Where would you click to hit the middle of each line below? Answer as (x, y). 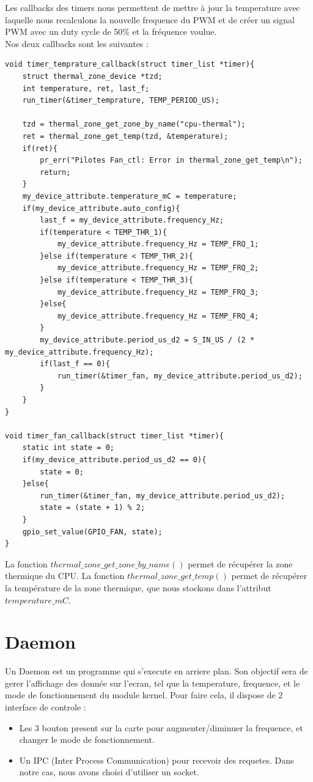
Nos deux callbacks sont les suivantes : (77, 43)
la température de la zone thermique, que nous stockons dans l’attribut (138, 587)
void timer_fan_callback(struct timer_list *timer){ (114, 436)
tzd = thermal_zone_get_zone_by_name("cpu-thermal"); (134, 124)
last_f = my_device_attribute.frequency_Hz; (132, 220)
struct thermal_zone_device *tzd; (92, 76)
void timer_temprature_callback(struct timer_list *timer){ (130, 65)
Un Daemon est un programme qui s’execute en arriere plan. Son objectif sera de (156, 671)
